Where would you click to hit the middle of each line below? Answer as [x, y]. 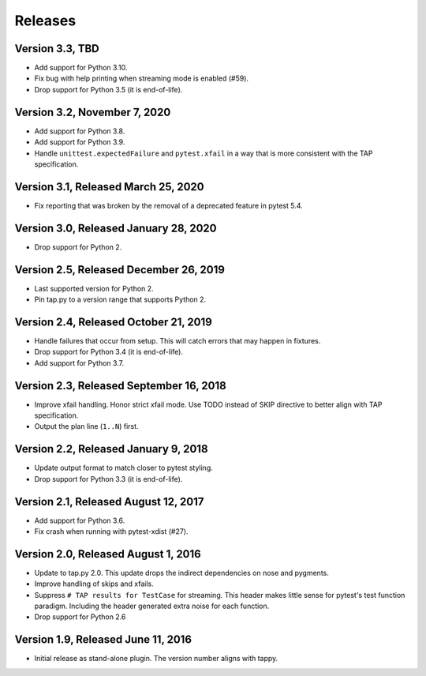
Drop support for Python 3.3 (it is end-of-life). [108, 479]
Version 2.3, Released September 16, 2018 [120, 386]
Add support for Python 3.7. [79, 362]
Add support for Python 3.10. [81, 68]
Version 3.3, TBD [57, 49]
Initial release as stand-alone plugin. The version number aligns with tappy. [156, 659]
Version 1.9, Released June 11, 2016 [103, 640]
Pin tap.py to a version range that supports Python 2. [120, 299]
